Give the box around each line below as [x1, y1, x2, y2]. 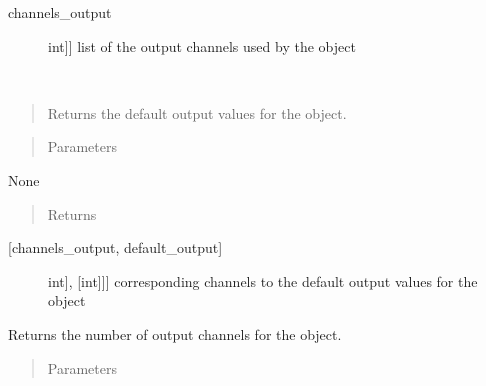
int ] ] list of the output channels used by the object [48, 35, 356, 56]
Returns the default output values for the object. [47, 102, 347, 123]
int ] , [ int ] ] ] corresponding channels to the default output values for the [48, 270, 478, 291]
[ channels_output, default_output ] [8, 237, 223, 258]
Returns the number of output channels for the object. [8, 323, 342, 344]
